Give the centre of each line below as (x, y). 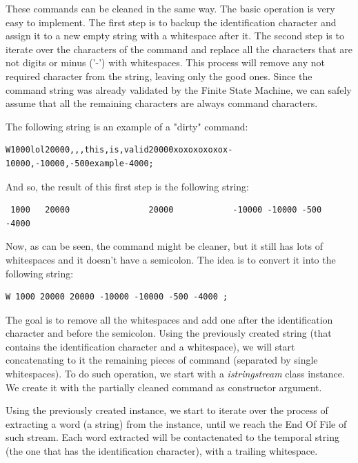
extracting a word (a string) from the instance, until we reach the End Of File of (176, 423)
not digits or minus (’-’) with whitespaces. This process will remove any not (166, 62)
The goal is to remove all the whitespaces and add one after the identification (169, 319)
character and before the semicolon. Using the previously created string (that (169, 333)
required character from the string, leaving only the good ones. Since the (159, 76)
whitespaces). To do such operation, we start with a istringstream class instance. (175, 374)
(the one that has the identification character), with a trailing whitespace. (162, 451)
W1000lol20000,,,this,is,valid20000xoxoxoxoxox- (119, 150)
